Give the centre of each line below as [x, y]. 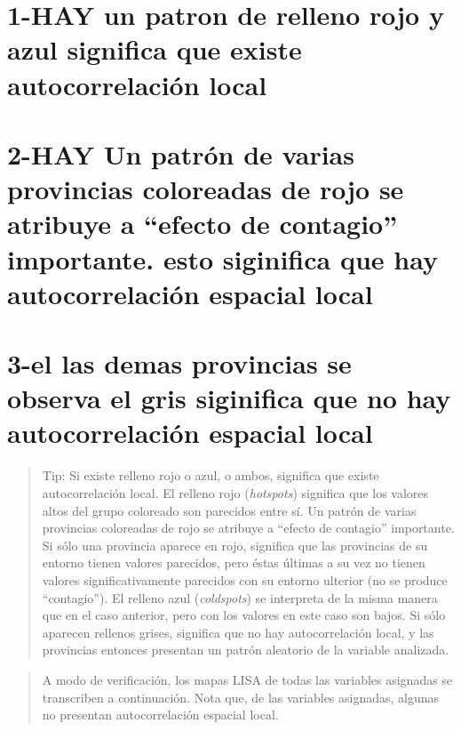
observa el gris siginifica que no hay [229, 398]
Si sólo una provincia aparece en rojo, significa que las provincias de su [235, 545]
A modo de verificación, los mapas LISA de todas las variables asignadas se [247, 679]
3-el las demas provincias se [179, 363]
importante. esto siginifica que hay [223, 258]
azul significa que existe [155, 49]
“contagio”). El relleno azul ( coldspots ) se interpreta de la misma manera [240, 597]
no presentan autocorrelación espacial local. [160, 715]
